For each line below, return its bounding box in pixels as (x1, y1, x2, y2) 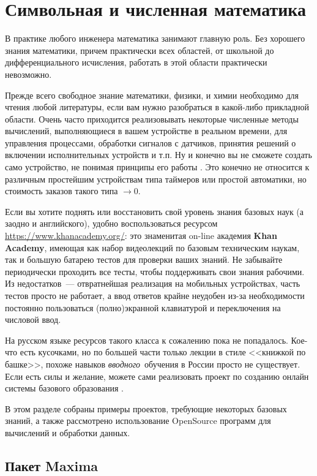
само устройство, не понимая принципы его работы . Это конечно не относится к (5, 161, 310, 173)
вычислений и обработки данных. (5, 426, 130, 439)
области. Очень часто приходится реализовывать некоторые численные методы (5, 112, 299, 125)
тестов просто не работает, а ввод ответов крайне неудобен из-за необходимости (5, 289, 305, 301)
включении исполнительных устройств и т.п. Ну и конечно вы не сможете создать (5, 148, 312, 161)
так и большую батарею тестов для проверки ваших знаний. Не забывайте (5, 253, 283, 266)
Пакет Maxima (5, 456, 99, 475)
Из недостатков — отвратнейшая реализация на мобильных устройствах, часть (5, 277, 300, 290)
